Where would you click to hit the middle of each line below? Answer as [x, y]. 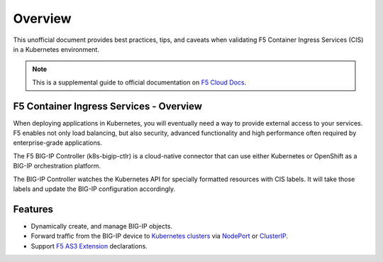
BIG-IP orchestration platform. [57, 166]
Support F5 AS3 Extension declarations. [89, 246]
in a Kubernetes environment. [56, 49]
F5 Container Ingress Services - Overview [107, 106]
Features [33, 209]
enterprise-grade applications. [58, 143]
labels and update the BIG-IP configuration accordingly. [94, 189]
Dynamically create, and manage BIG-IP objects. [102, 226]
